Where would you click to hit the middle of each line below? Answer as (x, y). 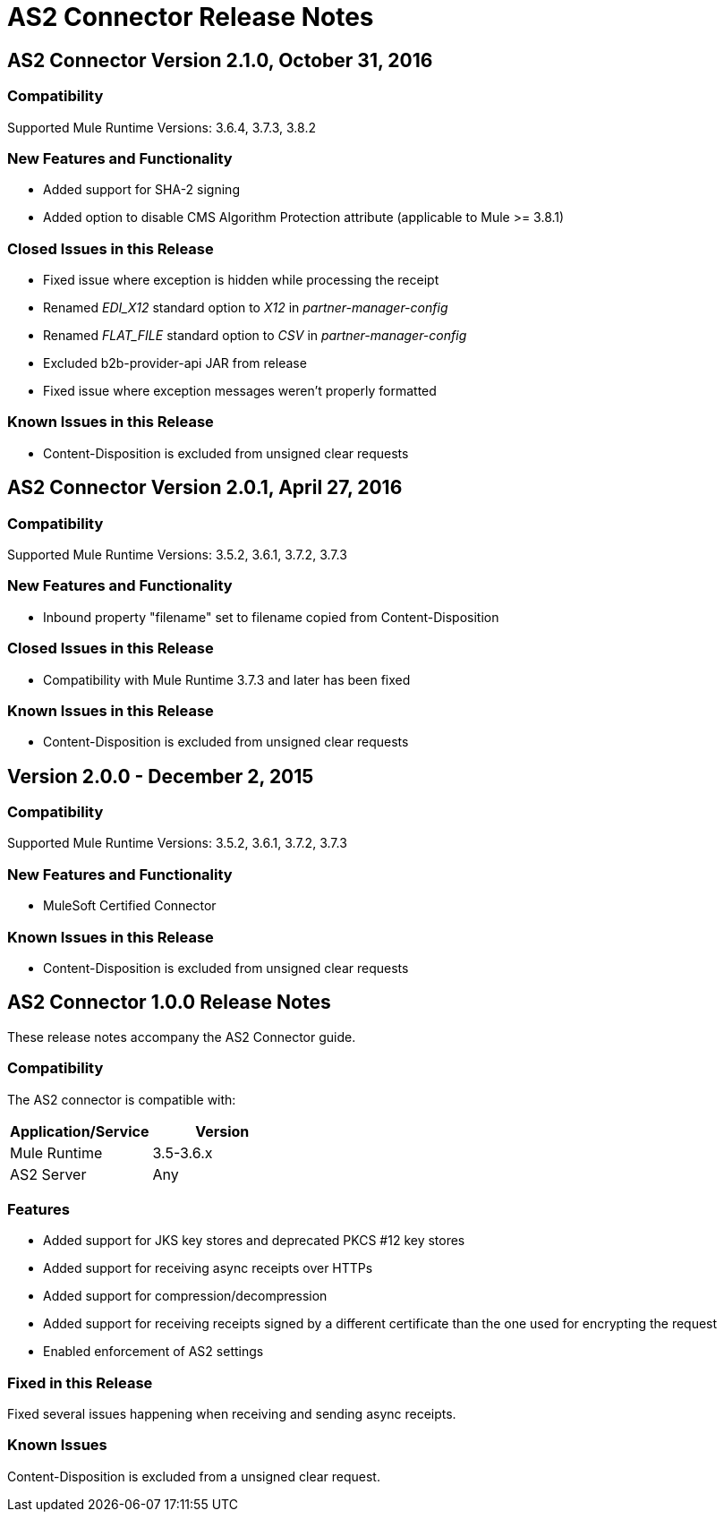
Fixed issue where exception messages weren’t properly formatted (240, 391)
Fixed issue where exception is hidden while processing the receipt (241, 280)
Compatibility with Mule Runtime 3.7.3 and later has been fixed (227, 679)
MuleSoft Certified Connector (130, 906)
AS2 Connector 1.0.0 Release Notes (169, 1003)
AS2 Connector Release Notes (191, 17)
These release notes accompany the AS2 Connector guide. (182, 1037)
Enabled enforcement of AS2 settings (153, 1352)
